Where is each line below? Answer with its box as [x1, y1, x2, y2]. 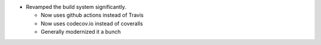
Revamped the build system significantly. [26, 4, 127, 10]
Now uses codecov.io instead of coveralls [40, 20, 143, 27]
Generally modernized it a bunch [40, 28, 121, 36]
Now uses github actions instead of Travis [40, 12, 144, 19]
